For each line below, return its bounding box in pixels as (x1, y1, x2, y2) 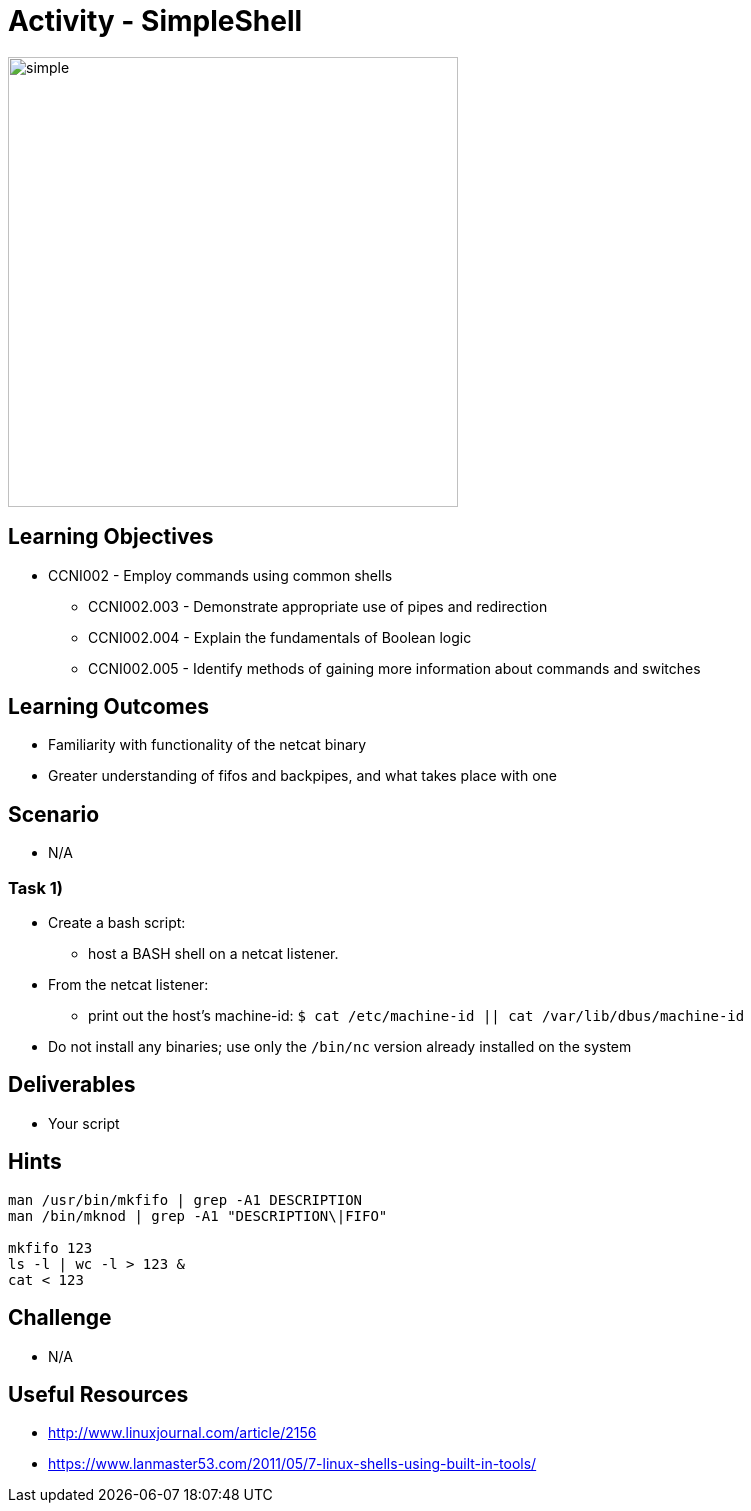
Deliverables (8, 1072, 136, 1098)
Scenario (8, 801, 100, 827)
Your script (48, 1114, 120, 1132)
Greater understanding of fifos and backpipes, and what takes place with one (48, 767, 557, 785)
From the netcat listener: (48, 976, 209, 994)
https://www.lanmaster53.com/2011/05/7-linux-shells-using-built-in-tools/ (48, 1455, 537, 1473)
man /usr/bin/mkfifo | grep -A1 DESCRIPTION (8, 1191, 363, 1208)
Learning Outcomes (8, 694, 209, 720)
